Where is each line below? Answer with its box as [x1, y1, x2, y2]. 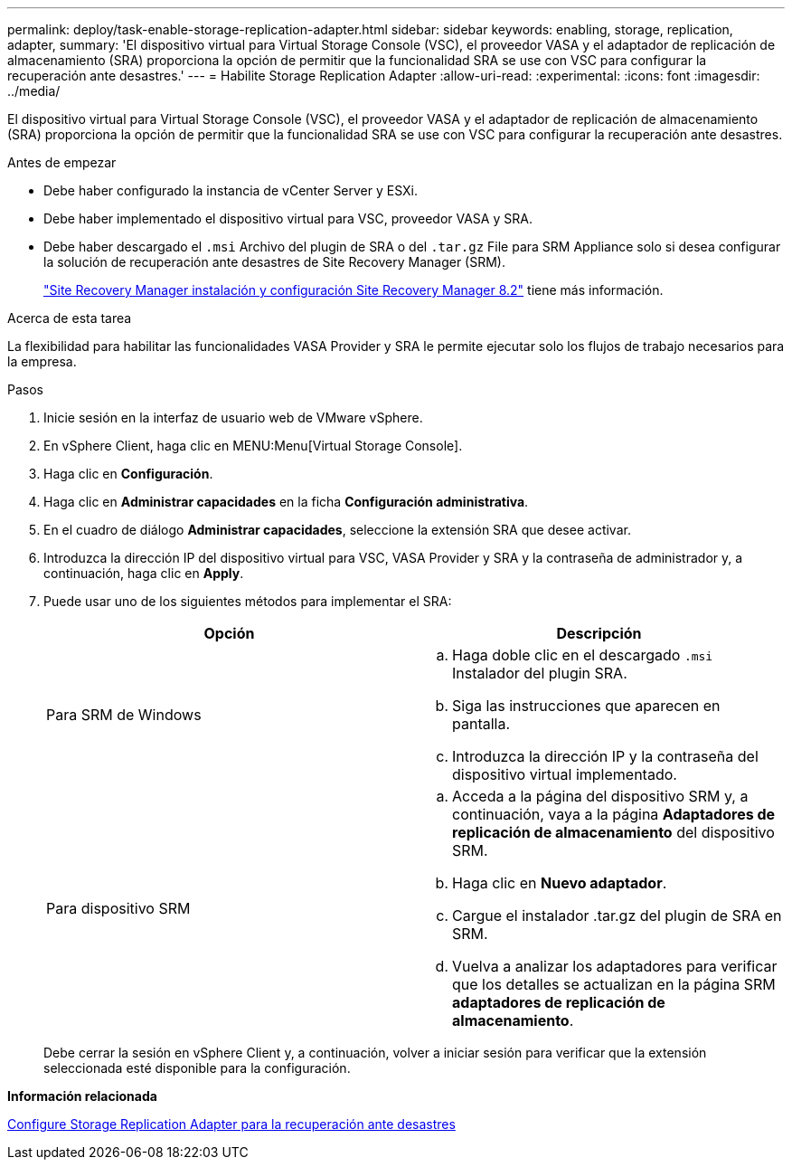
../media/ [7, 83, 61, 99]
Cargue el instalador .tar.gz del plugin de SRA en [452, 906, 782, 925]
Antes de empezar [7, 155, 117, 170]
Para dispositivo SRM [46, 899, 191, 917]
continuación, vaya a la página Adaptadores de [452, 805, 776, 823]
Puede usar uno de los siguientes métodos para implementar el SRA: [43, 593, 452, 609]
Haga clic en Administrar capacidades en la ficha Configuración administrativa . [43, 494, 529, 509]
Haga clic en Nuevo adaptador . [452, 874, 667, 892]
